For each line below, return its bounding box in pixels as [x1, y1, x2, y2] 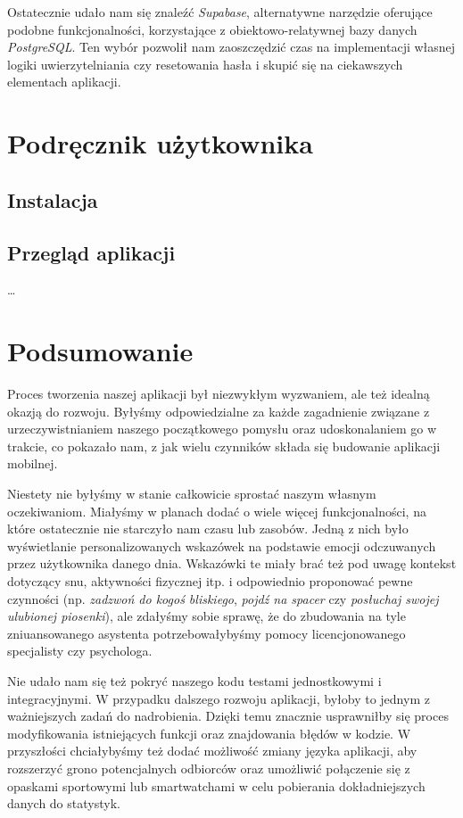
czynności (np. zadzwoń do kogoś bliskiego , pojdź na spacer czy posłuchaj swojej [7, 589, 439, 607]
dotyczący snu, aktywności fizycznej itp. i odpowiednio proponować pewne [7, 571, 413, 590]
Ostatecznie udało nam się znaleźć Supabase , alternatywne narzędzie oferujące [7, 3, 433, 21]
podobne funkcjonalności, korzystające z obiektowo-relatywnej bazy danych [7, 20, 418, 38]
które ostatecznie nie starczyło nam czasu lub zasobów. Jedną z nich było [7, 519, 409, 538]
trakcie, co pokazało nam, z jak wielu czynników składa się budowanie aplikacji [7, 436, 441, 455]
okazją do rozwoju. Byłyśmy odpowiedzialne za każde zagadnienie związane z [7, 401, 430, 420]
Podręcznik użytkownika [7, 125, 313, 161]
